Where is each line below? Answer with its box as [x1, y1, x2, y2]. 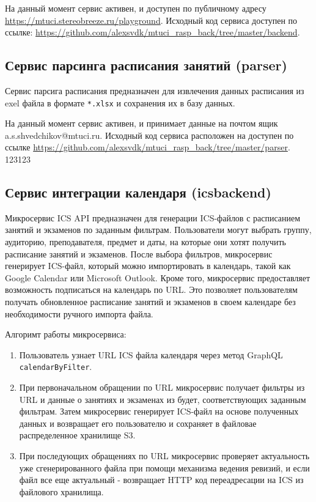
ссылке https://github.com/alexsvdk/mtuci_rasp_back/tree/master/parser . [5, 141, 290, 153]
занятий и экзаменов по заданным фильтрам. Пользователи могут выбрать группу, [5, 223, 312, 236]
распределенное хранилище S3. [19, 429, 136, 441]
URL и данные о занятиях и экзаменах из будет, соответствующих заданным [19, 393, 306, 405]
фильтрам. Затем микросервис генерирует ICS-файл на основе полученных [19, 405, 299, 418]
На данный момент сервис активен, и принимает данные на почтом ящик [5, 117, 278, 130]
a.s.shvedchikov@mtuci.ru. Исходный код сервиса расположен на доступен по [5, 128, 294, 141]
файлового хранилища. [19, 485, 104, 498]
